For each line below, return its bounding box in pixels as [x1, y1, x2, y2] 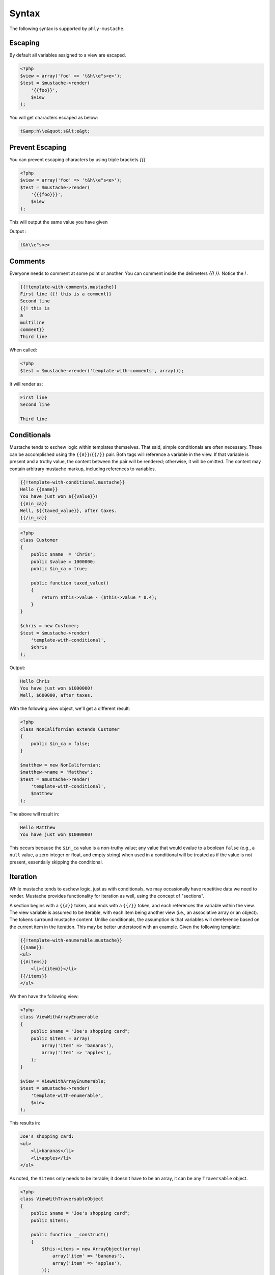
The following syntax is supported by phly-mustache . [9, 25, 125, 32]
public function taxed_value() [31, 580, 109, 586]
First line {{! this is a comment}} [20, 291, 112, 297]
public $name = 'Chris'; [31, 551, 96, 557]
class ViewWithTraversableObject [20, 1196, 104, 1202]
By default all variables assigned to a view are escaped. [9, 52, 126, 58]
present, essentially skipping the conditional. [9, 859, 103, 865]
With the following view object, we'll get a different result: [9, 705, 130, 711]
